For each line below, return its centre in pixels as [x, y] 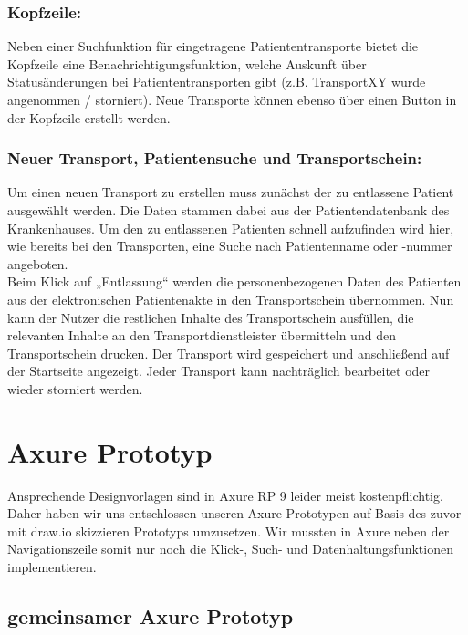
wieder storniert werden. [75, 388]
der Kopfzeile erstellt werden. [89, 117]
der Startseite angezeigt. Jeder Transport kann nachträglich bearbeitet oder [219, 371]
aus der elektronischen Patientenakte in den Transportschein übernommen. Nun [231, 299]
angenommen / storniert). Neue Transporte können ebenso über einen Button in [232, 99]
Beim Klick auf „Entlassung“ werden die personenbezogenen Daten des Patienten [234, 281]
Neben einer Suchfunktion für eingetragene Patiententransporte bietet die [213, 46]
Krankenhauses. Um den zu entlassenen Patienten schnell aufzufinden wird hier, [231, 228]
